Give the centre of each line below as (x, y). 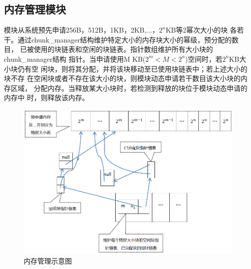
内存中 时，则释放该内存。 (47, 97)
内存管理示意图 (48, 260)
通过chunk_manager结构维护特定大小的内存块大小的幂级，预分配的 (125, 39)
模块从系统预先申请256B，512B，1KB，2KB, (75, 30)
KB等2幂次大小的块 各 (201, 30)
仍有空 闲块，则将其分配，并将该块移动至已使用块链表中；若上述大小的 (132, 68)
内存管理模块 (35, 9)
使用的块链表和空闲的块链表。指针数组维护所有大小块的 (123, 49)
